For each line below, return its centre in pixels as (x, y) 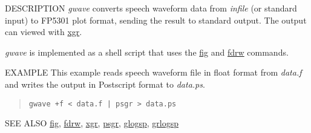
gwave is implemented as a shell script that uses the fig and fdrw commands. (147, 52)
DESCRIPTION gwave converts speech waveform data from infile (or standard (151, 8)
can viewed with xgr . (44, 32)
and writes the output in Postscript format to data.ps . (105, 84)
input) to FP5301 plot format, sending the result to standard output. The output (156, 20)
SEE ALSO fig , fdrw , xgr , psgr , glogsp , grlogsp (92, 123)
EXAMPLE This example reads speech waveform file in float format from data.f (153, 72)
